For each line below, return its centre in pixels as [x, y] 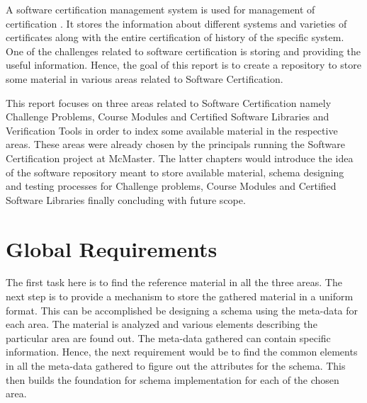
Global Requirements [112, 248]
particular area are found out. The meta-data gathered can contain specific [168, 337]
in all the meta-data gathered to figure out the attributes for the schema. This [176, 365]
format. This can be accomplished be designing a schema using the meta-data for [182, 310]
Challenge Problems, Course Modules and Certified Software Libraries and [168, 117]
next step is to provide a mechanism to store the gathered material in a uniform [180, 296]
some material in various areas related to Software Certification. [145, 78]
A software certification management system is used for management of [160, 9]
